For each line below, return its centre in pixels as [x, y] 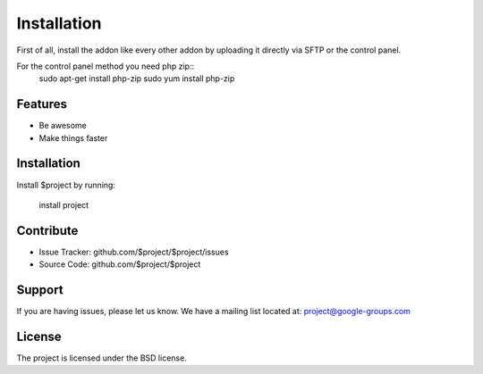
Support [40, 290]
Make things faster [73, 137]
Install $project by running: [66, 185]
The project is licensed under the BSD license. [102, 358]
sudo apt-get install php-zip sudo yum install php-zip [137, 79]
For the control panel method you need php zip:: [106, 66]
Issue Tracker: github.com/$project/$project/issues [134, 252]
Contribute [47, 231]
